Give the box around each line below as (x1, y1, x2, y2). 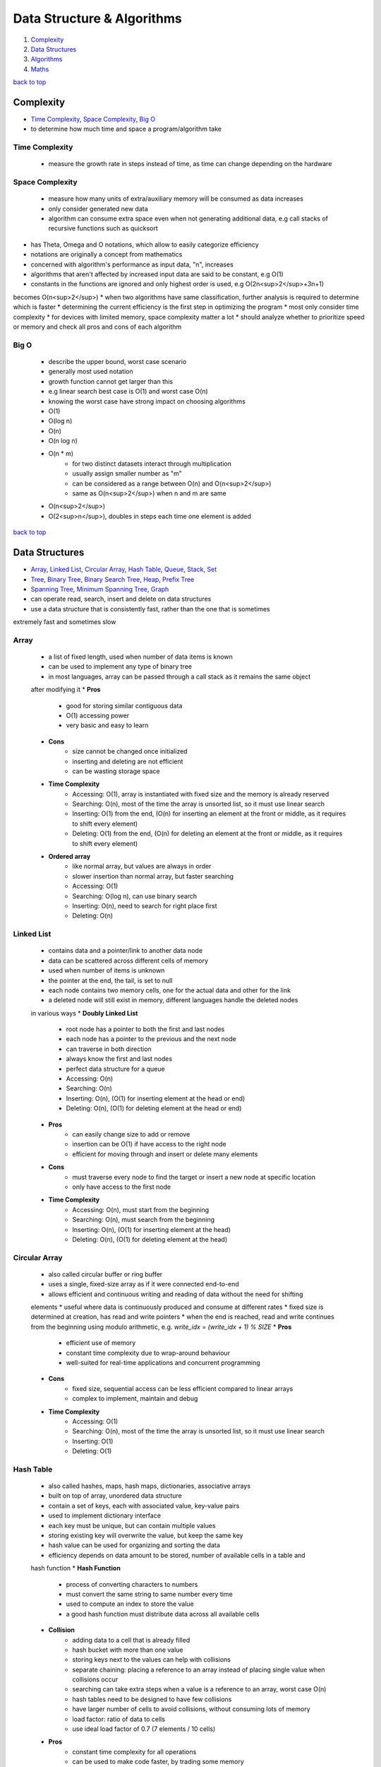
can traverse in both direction (66, 1045, 152, 1053)
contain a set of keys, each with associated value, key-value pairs (48, 1501, 240, 1510)
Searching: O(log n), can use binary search (72, 891, 198, 900)
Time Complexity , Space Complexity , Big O (30, 115, 155, 124)
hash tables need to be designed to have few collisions (72, 1695, 232, 1703)
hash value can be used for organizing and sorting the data (48, 1541, 220, 1549)
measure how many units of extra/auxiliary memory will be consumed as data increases (48, 194, 303, 203)
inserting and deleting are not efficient (72, 757, 183, 765)
